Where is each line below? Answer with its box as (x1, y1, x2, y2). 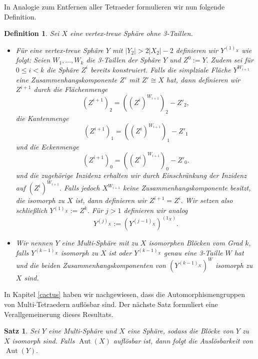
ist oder (108, 247, 132, 257)
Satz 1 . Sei (4, 325, 39, 336)
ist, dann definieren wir (75, 195, 147, 205)
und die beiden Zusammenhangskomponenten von (15, 259, 166, 270)
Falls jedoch (63, 182, 100, 193)
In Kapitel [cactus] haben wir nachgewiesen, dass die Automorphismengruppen (4, 289, 245, 299)
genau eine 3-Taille (163, 247, 223, 257)
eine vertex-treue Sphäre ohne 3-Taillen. (70, 28, 193, 38)
